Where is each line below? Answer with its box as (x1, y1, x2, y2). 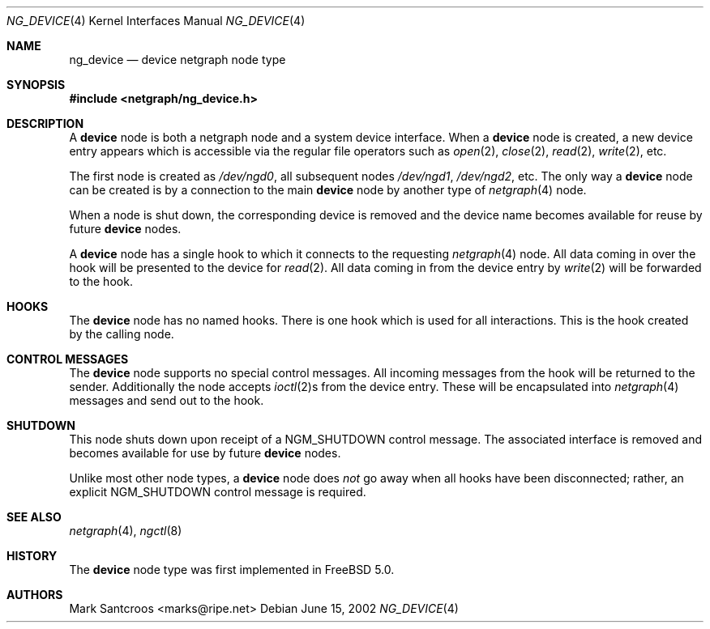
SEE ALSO (6, 510, 62, 524)
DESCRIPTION (6, 117, 84, 130)
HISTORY (6, 549, 58, 563)
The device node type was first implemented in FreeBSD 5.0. (69, 563, 395, 576)
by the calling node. (69, 327, 174, 341)
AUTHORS (6, 588, 63, 601)
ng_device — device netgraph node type (69, 53, 286, 66)
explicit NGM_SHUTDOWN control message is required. (69, 485, 366, 499)
